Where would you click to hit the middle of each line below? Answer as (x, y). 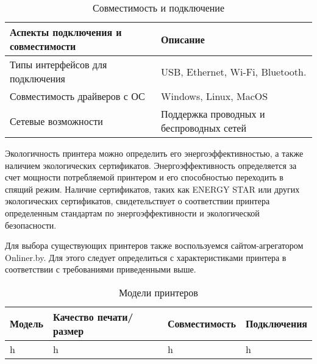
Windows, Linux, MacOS (215, 96)
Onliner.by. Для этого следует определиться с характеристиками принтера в (146, 257)
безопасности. (31, 225)
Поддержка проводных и (213, 114)
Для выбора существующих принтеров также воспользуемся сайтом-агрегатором (154, 245)
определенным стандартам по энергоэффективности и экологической (132, 212)
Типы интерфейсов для (59, 64)
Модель (27, 324)
